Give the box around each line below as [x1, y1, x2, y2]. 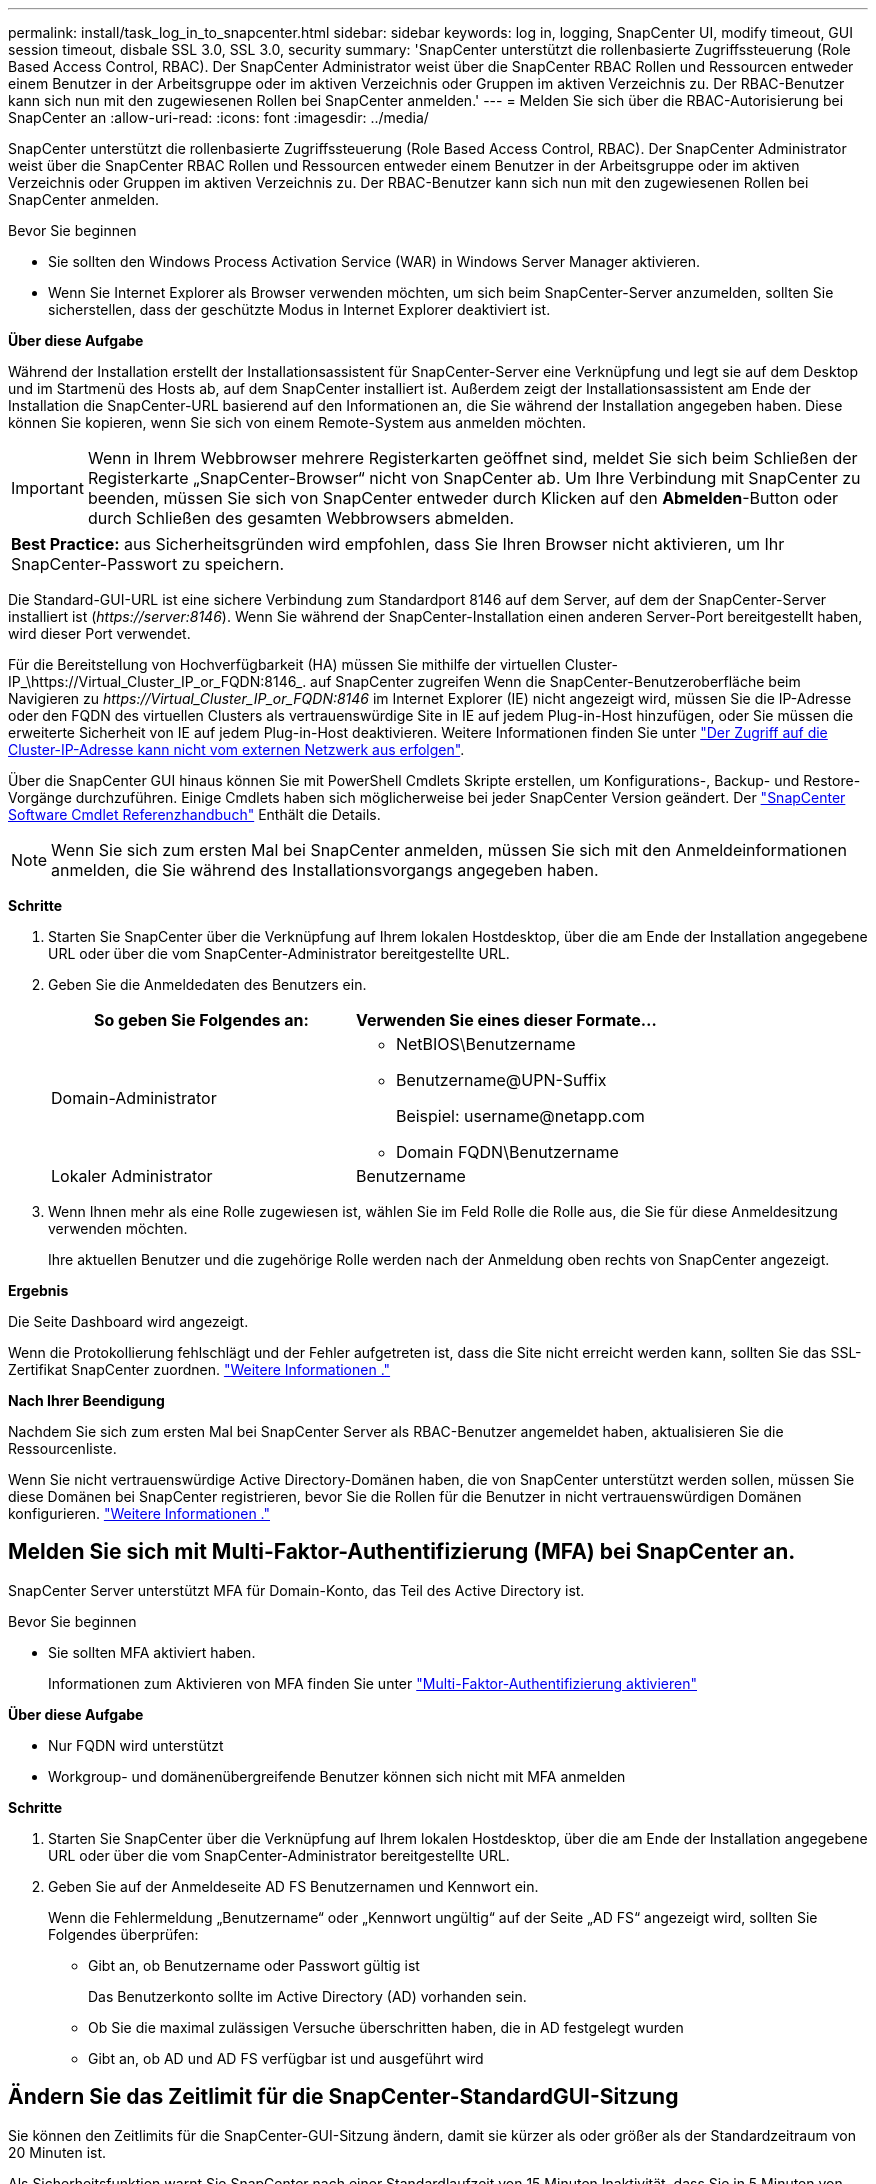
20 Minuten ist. [8, 2143, 107, 2161]
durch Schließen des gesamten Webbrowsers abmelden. [87, 508, 515, 528]
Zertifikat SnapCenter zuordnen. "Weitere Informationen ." [8, 1361, 391, 1378]
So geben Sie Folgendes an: [94, 1010, 309, 1030]
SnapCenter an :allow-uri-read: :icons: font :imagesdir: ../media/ [8, 109, 429, 126]
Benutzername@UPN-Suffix [395, 1070, 607, 1090]
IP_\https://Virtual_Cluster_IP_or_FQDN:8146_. [8, 673, 307, 690]
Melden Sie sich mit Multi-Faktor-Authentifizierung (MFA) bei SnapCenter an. [8, 1539, 796, 1565]
